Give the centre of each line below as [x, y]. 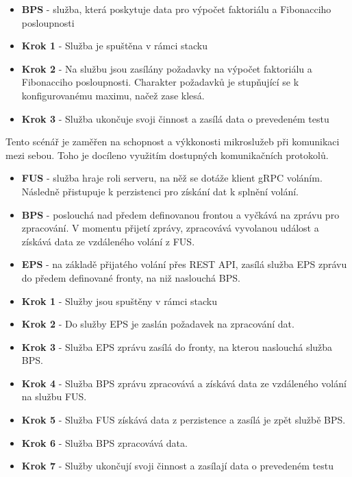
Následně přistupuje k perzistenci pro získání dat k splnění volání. [160, 191]
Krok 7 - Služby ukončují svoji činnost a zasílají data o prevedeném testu [177, 466]
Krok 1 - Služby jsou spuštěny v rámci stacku [120, 301]
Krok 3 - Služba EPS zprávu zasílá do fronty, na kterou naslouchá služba [177, 346]
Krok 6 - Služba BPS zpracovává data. [104, 442]
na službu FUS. [54, 396]
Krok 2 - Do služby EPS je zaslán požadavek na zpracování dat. [158, 324]
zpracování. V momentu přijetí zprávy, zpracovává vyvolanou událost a [170, 228]
